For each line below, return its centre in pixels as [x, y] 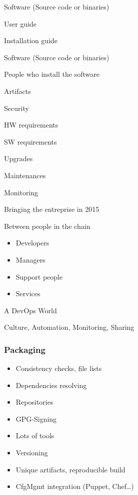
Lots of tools [35, 436]
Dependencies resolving [51, 385]
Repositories [34, 402]
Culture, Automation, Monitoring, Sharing [69, 327]
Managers [30, 259]
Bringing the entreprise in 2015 [52, 209]
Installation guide [31, 40]
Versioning [32, 453]
